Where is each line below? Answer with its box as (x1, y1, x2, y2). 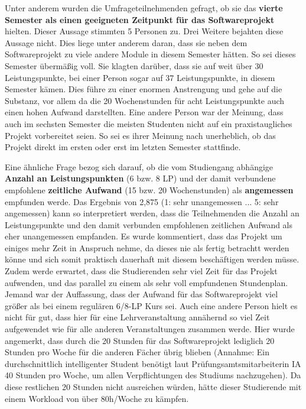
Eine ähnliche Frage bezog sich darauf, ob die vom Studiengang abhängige (5, 160, 274, 173)
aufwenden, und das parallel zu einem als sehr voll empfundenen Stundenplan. (5, 276, 288, 288)
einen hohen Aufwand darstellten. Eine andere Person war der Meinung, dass (5, 106, 284, 118)
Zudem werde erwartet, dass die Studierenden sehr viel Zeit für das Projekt (5, 265, 278, 277)
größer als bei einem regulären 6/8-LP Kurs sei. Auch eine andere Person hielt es (5, 299, 298, 311)
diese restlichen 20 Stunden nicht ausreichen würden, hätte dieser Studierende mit (5, 381, 302, 392)
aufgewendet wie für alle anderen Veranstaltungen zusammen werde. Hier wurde (5, 323, 295, 335)
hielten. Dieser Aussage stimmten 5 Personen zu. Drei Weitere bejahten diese (5, 25, 284, 37)
